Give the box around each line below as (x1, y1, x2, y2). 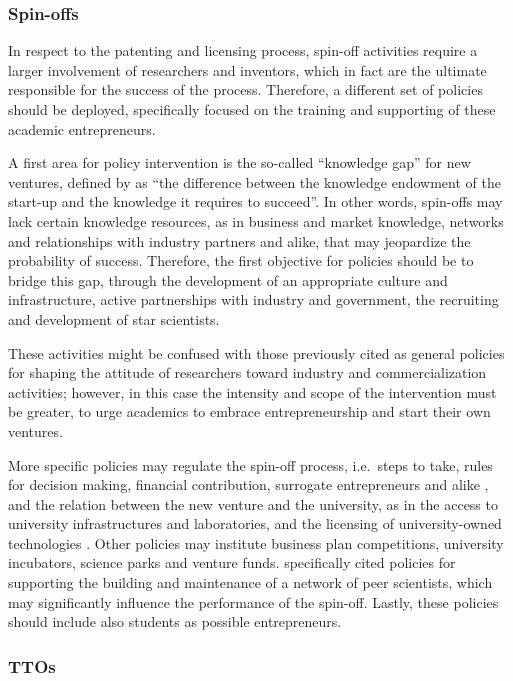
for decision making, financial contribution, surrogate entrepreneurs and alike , (8, 474, 489, 495)
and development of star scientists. (8, 308, 220, 329)
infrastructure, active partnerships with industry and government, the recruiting (8, 289, 499, 310)
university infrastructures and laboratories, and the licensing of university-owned (8, 513, 502, 534)
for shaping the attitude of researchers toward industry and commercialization (8, 362, 487, 383)
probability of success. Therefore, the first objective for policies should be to (8, 250, 474, 271)
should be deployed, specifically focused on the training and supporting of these (8, 99, 496, 119)
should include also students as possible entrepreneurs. (8, 611, 342, 632)
